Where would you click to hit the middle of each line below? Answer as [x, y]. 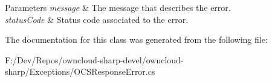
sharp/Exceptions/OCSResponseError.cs [80, 71]
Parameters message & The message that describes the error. [118, 7]
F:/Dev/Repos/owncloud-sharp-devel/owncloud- [94, 59]
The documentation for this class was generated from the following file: [136, 39]
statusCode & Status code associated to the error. [97, 19]
